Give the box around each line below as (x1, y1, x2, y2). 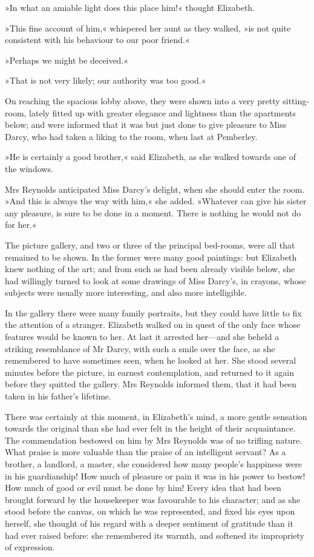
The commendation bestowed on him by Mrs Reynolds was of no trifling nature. (5, 433, 303, 446)
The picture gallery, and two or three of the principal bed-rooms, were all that (5, 238, 295, 251)
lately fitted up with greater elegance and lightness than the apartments (29, 106, 296, 119)
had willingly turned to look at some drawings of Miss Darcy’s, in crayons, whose (5, 274, 306, 287)
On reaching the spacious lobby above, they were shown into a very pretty (5, 94, 280, 107)
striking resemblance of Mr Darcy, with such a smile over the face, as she (5, 342, 275, 355)
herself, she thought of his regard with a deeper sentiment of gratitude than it (5, 516, 293, 529)
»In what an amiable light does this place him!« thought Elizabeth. (5, 1, 255, 13)
